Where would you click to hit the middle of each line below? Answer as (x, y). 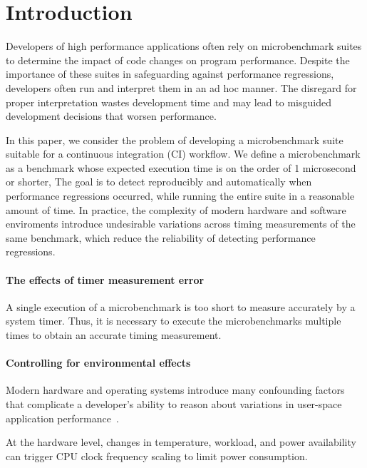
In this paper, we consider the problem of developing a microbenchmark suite (175, 139)
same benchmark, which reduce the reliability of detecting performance (161, 237)
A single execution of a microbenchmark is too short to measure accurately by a (181, 306)
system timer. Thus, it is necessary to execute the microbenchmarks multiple (174, 321)
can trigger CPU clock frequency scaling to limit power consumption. (157, 456)
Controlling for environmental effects (98, 363)
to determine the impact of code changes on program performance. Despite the (178, 60)
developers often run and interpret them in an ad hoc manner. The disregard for (181, 87)
